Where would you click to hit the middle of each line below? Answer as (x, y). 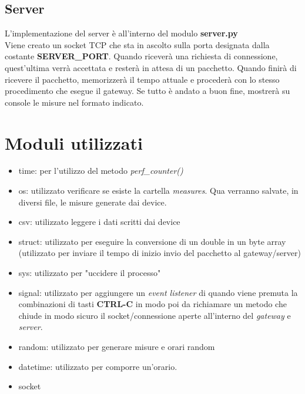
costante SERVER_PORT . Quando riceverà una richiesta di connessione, (141, 56)
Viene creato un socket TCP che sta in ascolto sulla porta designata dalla (137, 44)
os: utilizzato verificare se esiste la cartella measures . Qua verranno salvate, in (158, 191)
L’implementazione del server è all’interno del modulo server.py (121, 33)
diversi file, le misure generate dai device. (93, 202)
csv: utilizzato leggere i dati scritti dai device (99, 222)
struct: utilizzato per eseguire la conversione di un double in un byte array (152, 241)
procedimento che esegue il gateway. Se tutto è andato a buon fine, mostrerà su (148, 91)
